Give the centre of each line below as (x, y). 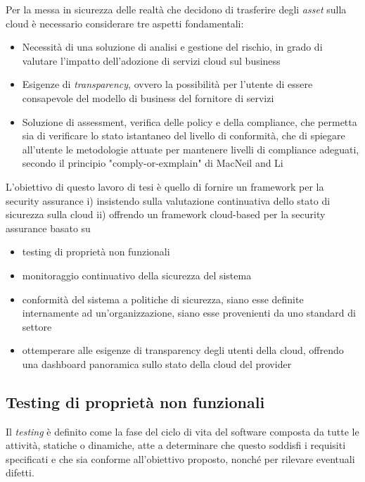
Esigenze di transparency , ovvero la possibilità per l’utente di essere (167, 84)
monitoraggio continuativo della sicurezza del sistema (137, 275)
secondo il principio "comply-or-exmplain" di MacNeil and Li (153, 163)
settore (37, 326)
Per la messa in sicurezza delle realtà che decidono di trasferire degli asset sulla (176, 9)
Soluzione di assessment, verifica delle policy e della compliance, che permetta (190, 121)
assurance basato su (48, 228)
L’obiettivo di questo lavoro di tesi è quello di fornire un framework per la (165, 186)
